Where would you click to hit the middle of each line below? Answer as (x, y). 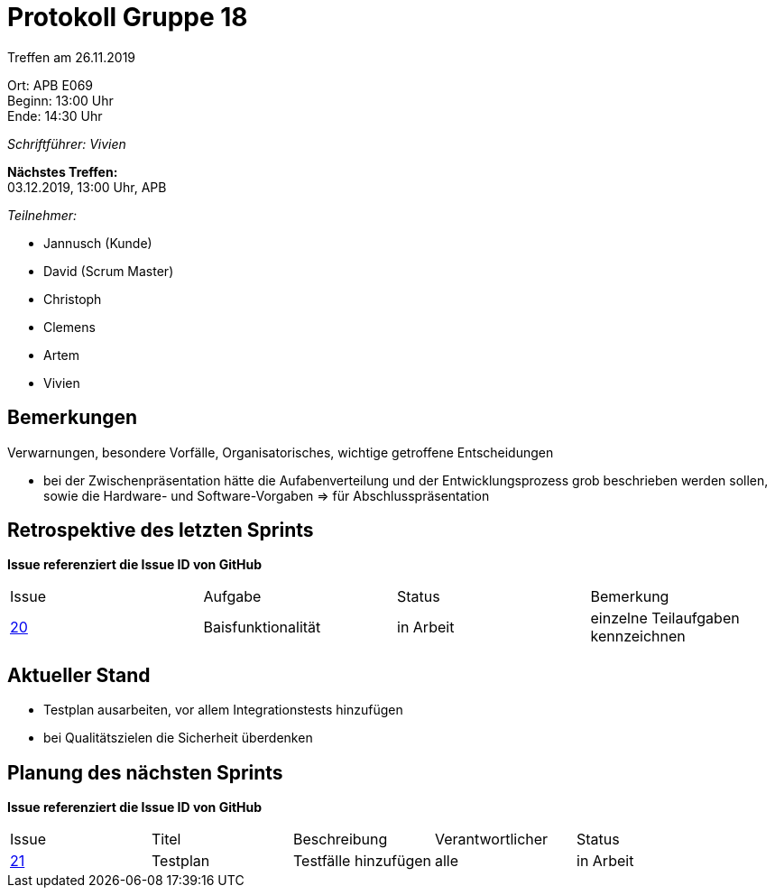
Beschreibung (341, 840)
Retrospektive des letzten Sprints (161, 531)
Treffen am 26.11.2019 (72, 57)
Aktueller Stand (79, 675)
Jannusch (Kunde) (98, 243)
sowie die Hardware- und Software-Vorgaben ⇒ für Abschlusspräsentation (267, 495)
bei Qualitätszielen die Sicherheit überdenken (178, 738)
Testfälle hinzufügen (362, 861)
